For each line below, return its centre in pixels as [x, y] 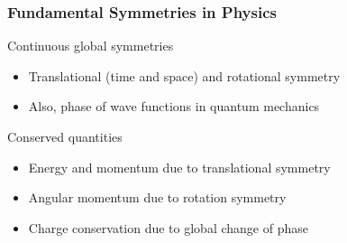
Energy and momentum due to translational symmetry [179, 167]
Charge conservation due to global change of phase [168, 227]
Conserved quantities [65, 136]
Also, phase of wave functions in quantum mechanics [174, 106]
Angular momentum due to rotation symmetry [157, 197]
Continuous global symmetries [91, 46]
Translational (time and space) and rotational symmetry [184, 75]
